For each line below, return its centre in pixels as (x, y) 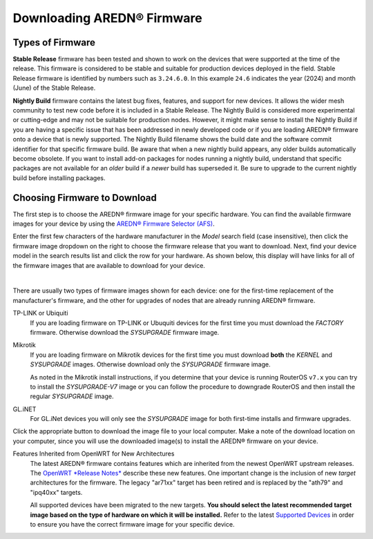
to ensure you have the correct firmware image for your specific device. (132, 524)
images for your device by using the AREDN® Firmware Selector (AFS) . (114, 224)
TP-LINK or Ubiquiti (40, 313)
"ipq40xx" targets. (56, 492)
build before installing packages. (59, 178)
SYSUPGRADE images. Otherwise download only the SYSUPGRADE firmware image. (150, 364)
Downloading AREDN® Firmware (108, 18)
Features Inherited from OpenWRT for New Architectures (94, 454)
